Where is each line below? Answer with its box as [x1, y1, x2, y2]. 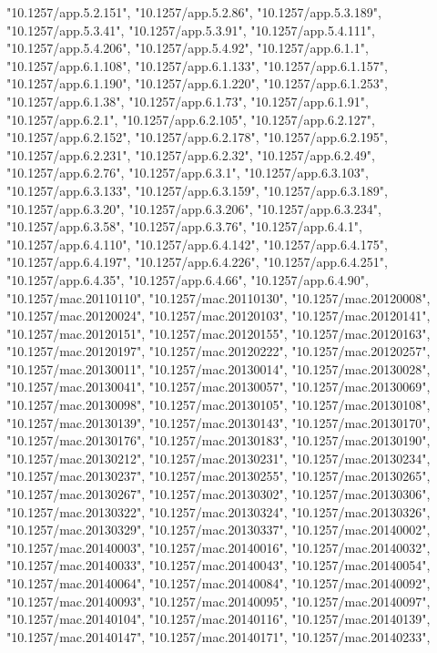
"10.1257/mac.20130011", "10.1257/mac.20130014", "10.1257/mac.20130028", [6, 359, 431, 378]
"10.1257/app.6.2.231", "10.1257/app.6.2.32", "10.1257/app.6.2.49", [6, 145, 375, 164]
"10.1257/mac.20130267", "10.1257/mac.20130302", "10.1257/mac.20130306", [6, 485, 431, 504]
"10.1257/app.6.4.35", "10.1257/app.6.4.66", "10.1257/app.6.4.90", [6, 270, 369, 289]
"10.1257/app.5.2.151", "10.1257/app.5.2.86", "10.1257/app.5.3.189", [6, 3, 381, 21]
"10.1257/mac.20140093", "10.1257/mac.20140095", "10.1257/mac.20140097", [6, 591, 431, 610]
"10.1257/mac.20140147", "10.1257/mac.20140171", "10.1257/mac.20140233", [6, 627, 431, 646]
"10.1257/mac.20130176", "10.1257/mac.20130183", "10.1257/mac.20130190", [6, 431, 431, 450]
